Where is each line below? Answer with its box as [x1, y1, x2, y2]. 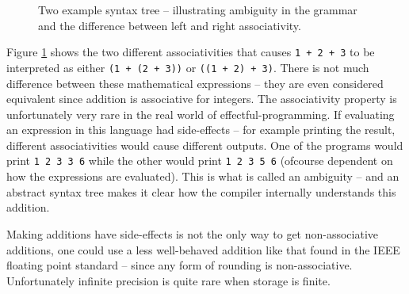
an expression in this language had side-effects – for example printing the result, [6, 121, 396, 138]
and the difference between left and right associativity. [38, 17, 301, 33]
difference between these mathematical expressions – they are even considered [6, 74, 384, 91]
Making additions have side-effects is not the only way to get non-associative [6, 225, 379, 242]
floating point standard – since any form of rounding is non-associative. [6, 257, 353, 273]
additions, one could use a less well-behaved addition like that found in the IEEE [6, 241, 400, 258]
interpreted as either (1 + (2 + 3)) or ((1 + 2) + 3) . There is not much [6, 59, 369, 75]
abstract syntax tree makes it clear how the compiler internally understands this [6, 183, 396, 200]
